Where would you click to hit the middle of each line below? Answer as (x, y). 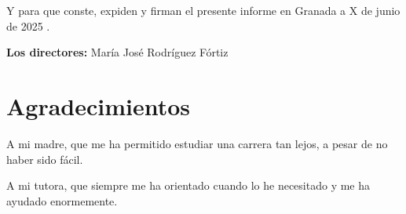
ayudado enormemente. (62, 200)
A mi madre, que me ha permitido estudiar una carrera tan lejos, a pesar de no (197, 143)
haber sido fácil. (45, 159)
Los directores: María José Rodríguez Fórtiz (117, 52)
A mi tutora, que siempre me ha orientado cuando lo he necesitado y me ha (188, 185)
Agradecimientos (99, 105)
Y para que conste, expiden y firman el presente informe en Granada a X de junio (203, 10)
